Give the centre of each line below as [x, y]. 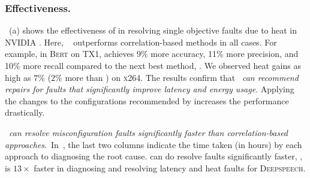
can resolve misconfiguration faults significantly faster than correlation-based [149, 132]
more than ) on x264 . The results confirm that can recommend [182, 77]
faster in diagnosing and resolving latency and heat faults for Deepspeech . [170, 168]
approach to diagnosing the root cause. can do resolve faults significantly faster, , [154, 156]
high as [18, 77]
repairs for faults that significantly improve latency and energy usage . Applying [150, 89]
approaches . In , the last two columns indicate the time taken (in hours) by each [154, 144]
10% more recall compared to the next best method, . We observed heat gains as [153, 65]
